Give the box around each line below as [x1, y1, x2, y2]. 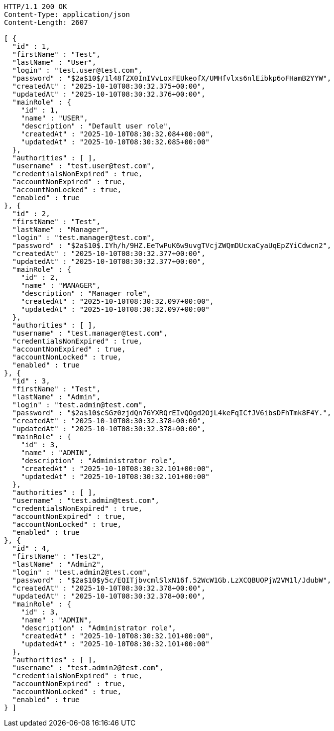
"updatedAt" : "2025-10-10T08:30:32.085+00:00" [20, 138, 210, 146]
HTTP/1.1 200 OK [4, 2, 67, 10]
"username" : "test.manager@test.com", [12, 329, 168, 337]
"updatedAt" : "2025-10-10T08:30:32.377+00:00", [12, 257, 206, 265]
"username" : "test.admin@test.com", [12, 496, 159, 504]
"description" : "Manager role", [20, 289, 151, 297]
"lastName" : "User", [12, 58, 97, 66]
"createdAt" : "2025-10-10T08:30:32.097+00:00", [20, 297, 214, 305]
